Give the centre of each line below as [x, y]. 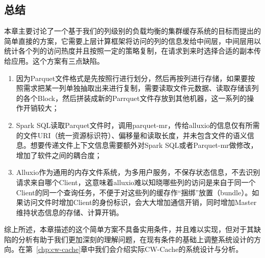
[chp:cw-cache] [59, 249]
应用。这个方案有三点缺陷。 [57, 60]
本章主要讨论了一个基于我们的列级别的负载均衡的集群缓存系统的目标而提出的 [132, 31]
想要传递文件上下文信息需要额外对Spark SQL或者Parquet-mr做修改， [144, 145]
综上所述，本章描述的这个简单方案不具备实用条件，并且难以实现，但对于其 [129, 229]
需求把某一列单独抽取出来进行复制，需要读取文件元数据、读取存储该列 [141, 88]
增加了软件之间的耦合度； [59, 155]
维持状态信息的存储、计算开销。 [70, 212]
